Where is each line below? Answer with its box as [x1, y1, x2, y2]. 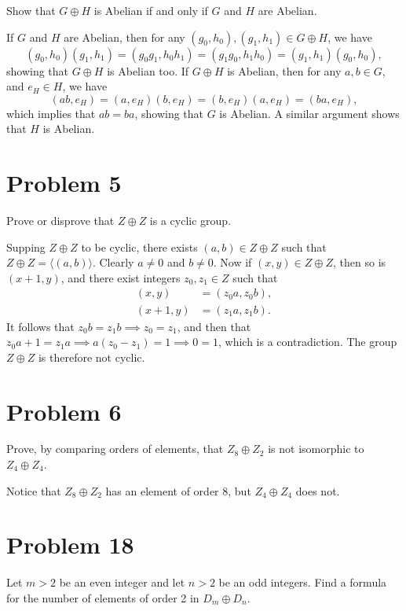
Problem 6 [6, 395, 122, 427]
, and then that [177, 318, 251, 334]
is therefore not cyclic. [38, 348, 145, 365]
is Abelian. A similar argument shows [219, 105, 400, 121]
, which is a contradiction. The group [218, 333, 397, 350]
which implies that [6, 105, 96, 121]
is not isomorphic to [268, 440, 364, 457]
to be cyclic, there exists [81, 238, 198, 255]
